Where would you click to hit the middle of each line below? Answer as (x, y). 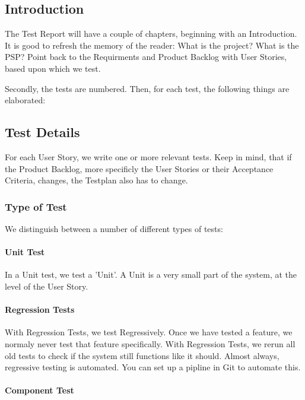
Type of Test (36, 206)
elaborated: (25, 100)
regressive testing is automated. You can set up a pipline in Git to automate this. (153, 367)
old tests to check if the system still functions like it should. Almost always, (142, 355)
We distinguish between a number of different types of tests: (114, 228)
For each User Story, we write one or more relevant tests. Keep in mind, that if (148, 156)
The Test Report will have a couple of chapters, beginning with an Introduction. (151, 34)
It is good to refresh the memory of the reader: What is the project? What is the (152, 45)
